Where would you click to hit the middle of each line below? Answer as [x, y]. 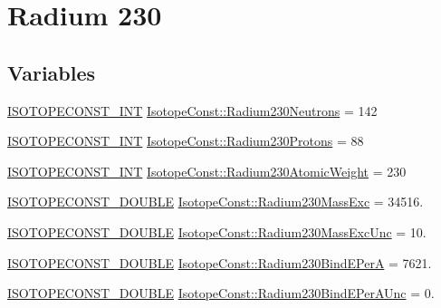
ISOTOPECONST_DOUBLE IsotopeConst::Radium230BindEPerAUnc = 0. [221, 293]
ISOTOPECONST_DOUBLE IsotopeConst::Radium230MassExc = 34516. [216, 202]
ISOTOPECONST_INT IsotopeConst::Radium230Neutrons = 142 [192, 110]
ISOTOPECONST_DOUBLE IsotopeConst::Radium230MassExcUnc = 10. [217, 231]
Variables [52, 72]
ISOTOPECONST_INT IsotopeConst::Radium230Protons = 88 [186, 141]
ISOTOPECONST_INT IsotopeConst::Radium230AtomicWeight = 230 [207, 171]
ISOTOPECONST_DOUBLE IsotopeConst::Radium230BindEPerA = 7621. [220, 262]
